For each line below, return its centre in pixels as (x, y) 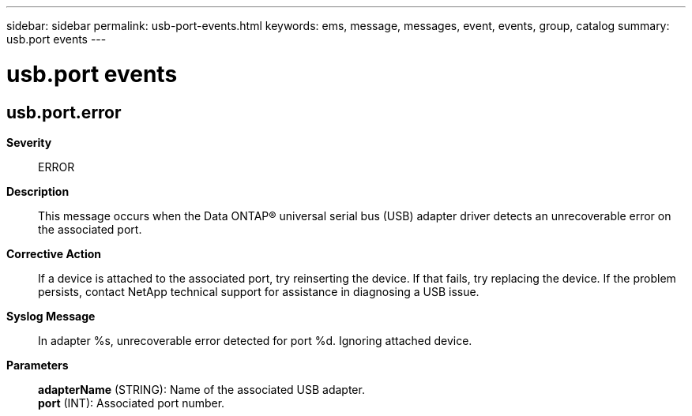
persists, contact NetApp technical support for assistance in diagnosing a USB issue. (259, 291)
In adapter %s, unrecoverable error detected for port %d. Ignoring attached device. (255, 340)
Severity (29, 142)
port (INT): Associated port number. (132, 403)
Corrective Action (54, 253)
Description (38, 191)
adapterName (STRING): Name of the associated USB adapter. (201, 389)
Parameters (38, 365)
